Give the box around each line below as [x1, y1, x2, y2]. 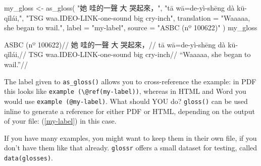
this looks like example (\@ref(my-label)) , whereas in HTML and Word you [4, 86, 246, 96]
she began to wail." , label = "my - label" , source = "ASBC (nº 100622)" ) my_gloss [4, 22, 257, 33]
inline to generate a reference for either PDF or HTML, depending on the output [4, 105, 255, 116]
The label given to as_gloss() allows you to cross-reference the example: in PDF [4, 76, 256, 86]
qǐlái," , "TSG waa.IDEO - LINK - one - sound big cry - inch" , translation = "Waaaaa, [4, 12, 250, 23]
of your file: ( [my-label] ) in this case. [4, 116, 117, 126]
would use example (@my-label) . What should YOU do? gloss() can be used [4, 95, 248, 106]
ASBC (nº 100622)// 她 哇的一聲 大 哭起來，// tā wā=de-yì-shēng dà [4, 39, 226, 49]
